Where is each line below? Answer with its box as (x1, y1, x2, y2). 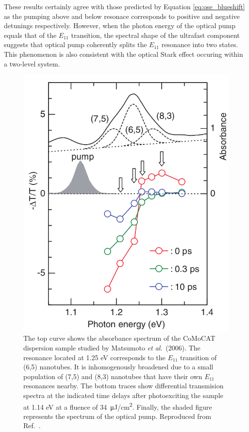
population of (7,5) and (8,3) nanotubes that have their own (23, 371, 202, 381)
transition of (180, 352, 217, 362)
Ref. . (23, 420, 41, 431)
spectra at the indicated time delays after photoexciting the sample (23, 390, 223, 400)
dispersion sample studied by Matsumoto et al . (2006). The (23, 342, 200, 352)
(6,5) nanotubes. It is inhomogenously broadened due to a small (23, 362, 214, 372)
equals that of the (4, 30, 57, 40)
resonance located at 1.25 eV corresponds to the (23, 352, 166, 362)
